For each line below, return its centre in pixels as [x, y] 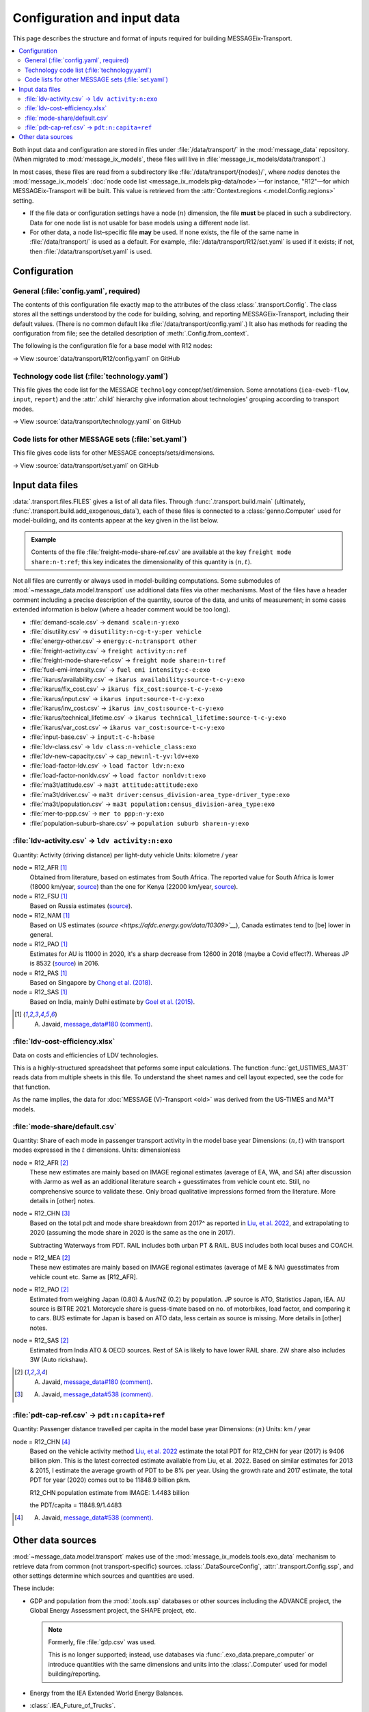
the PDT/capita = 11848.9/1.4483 [76, 1505]
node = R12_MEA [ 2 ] [42, 1258]
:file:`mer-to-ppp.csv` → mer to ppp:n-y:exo [97, 814]
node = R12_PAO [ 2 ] [41, 1289]
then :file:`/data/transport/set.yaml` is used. [91, 251]
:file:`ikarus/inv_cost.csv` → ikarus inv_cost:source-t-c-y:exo [127, 708]
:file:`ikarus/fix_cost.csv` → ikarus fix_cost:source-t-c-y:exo [126, 689]
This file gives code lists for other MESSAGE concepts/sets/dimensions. [114, 453]
